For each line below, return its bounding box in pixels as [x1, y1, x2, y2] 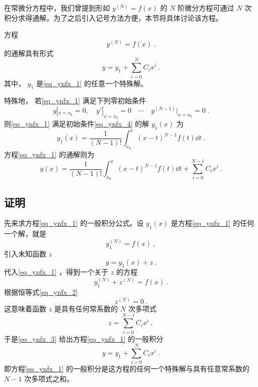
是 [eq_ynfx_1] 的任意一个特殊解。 [36, 78, 148, 88]
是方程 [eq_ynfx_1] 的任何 [171, 218, 254, 228]
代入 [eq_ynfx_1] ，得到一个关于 [4, 267, 108, 277]
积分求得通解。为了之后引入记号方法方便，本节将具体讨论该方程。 [4, 12, 223, 23]
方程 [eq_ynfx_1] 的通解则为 [4, 149, 94, 159]
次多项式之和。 [24, 373, 74, 383]
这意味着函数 [4, 303, 46, 313]
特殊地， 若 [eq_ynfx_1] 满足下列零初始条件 [4, 95, 146, 106]
